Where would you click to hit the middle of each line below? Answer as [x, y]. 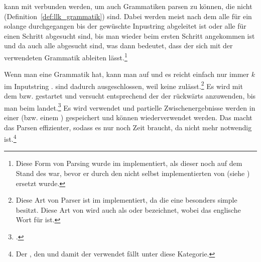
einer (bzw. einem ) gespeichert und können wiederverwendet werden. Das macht [128, 117]
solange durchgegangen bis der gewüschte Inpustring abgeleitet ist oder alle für [125, 26]
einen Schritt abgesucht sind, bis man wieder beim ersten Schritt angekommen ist [129, 35]
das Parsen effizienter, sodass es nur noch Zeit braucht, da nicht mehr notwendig [128, 127]
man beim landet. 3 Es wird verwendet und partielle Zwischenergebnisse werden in [130, 107]
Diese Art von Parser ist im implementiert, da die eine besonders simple [126, 200]
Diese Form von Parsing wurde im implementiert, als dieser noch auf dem [129, 163]
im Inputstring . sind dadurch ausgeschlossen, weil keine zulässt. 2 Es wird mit [123, 85]
